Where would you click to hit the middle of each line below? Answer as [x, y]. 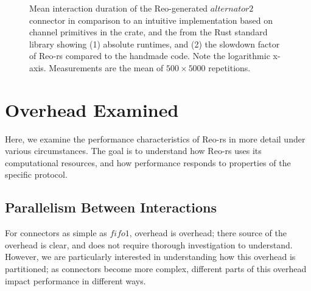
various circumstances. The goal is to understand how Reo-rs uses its [133, 151]
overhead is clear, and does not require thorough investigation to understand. [149, 244]
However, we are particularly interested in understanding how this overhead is [150, 257]
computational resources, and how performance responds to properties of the [148, 162]
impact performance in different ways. [75, 280]
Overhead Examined [92, 109]
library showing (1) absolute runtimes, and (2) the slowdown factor [155, 44]
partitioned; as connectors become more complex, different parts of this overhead [156, 269]
